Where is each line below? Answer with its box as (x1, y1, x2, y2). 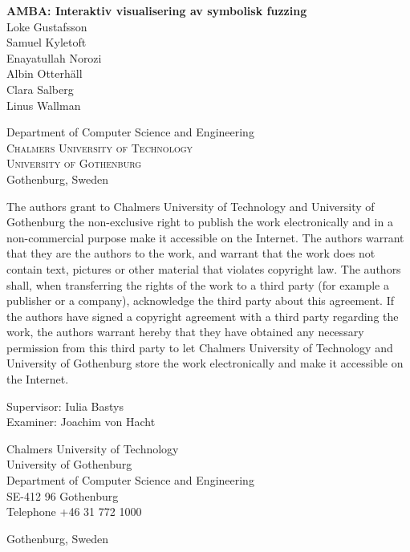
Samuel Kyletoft (6, 34, 87, 51)
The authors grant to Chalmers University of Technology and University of (6, 197, 375, 214)
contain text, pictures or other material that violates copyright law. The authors (6, 260, 401, 277)
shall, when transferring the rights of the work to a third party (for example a (6, 276, 389, 293)
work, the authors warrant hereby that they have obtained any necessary (6, 323, 364, 340)
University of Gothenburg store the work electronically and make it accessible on (6, 355, 404, 371)
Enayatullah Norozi (6, 49, 102, 66)
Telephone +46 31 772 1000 (6, 503, 142, 520)
